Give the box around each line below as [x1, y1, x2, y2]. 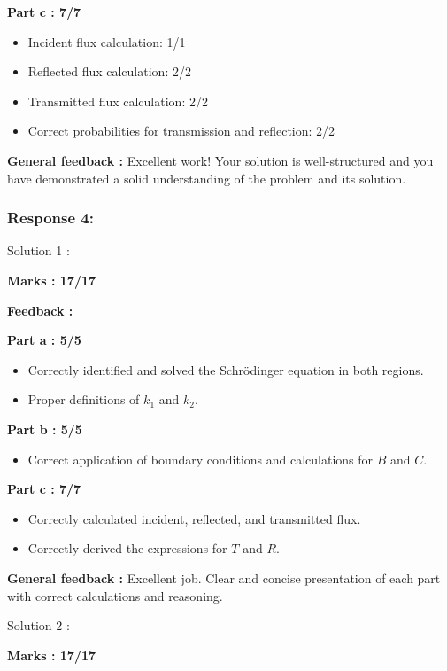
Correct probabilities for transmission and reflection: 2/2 [27, 121, 335, 140]
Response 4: [7, 207, 94, 229]
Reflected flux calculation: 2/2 [27, 62, 191, 81]
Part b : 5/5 [7, 419, 82, 438]
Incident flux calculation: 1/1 [27, 32, 186, 51]
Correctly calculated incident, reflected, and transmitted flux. [27, 509, 361, 527]
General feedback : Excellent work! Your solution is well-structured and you [7, 151, 434, 169]
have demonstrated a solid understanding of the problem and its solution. [7, 168, 406, 187]
